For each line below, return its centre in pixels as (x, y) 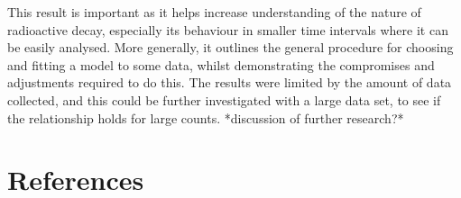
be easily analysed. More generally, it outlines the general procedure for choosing (230, 47)
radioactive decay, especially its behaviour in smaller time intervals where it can (228, 29)
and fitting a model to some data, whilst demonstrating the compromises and (221, 64)
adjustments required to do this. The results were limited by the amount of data (230, 82)
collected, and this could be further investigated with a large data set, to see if (224, 99)
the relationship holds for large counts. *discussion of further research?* (206, 117)
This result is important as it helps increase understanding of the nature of (214, 12)
